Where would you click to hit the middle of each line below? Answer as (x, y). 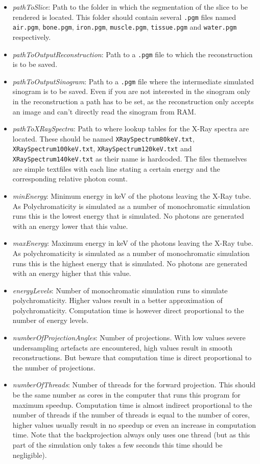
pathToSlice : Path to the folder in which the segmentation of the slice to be (130, 7)
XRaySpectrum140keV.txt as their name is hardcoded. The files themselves (130, 159)
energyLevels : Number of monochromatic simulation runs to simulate (120, 290)
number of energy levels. (51, 320)
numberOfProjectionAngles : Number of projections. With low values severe (129, 338)
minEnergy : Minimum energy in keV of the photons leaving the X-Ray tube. (132, 195)
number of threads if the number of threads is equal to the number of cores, (131, 415)
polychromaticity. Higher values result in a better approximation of (117, 300)
